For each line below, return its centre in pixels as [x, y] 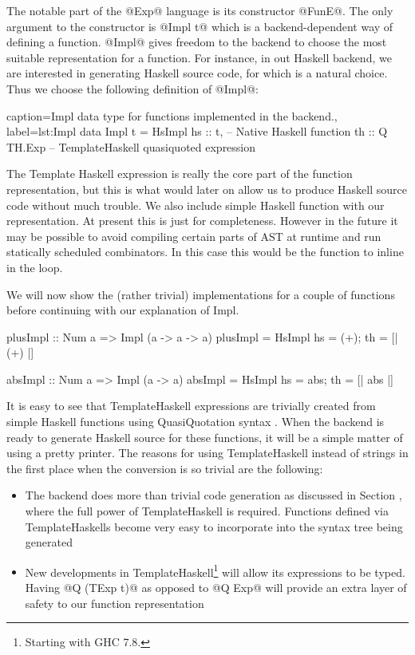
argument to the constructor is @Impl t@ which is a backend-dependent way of [200, 26]
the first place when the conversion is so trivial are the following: [165, 468]
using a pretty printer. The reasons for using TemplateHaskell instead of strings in [207, 453]
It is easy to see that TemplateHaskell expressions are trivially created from [191, 406]
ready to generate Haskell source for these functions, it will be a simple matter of [205, 437]
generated [49, 542]
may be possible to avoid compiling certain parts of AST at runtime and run [194, 236]
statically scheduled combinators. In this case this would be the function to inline [205, 252]
